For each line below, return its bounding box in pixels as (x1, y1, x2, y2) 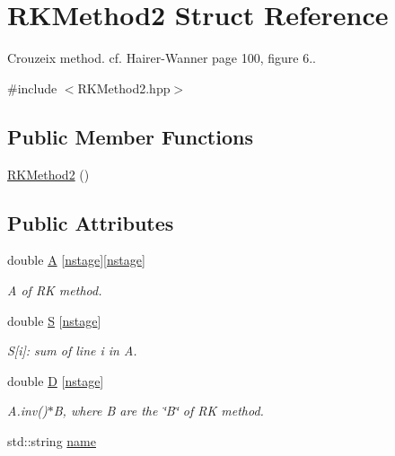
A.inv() (7, 401, 48, 420)
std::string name (7, 431, 96, 450)
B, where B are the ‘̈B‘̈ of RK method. (53, 401, 264, 420)
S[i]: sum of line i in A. (7, 341, 137, 360)
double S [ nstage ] (7, 311, 101, 329)
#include (7, 78, 57, 97)
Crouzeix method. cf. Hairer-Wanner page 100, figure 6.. (7, 48, 316, 67)
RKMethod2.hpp (77, 78, 171, 97)
